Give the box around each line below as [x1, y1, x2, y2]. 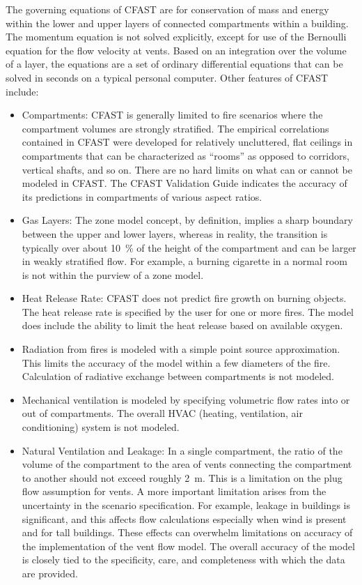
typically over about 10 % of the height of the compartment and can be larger [22, 240, 356, 254]
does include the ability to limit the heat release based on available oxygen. [22, 318, 343, 333]
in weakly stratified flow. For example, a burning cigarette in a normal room [22, 254, 347, 268]
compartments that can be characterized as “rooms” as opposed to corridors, [22, 148, 349, 162]
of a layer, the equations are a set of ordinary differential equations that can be [6, 56, 343, 71]
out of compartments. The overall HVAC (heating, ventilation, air [22, 406, 303, 420]
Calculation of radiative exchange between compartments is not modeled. [22, 369, 335, 383]
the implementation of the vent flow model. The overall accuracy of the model [22, 538, 355, 553]
